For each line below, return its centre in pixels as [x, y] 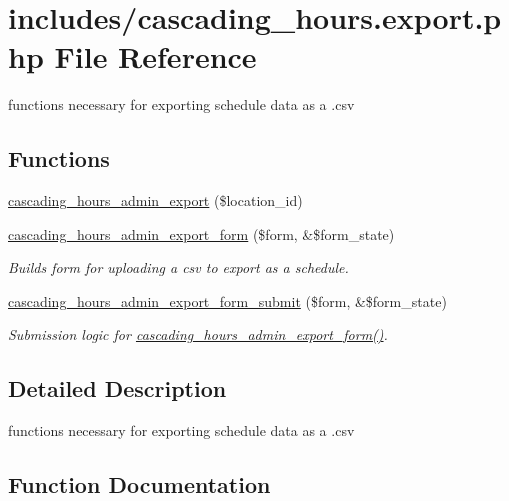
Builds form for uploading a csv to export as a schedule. [178, 267]
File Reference [155, 56]
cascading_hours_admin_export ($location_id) [155, 200]
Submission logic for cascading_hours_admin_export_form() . [198, 334]
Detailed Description [117, 388]
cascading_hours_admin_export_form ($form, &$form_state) [201, 233]
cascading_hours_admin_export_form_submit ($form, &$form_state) [227, 300]
